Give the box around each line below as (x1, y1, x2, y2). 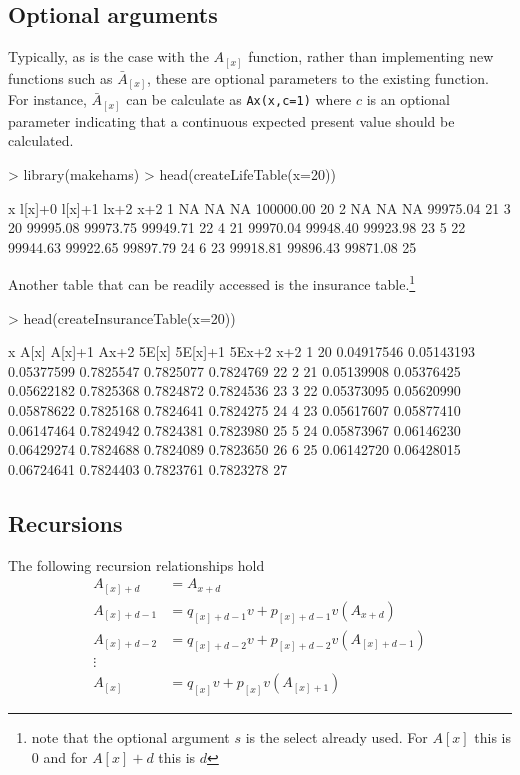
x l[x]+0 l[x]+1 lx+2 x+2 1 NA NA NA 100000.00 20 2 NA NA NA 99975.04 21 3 (8, 197, 511, 218)
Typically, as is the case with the (8, 46, 209, 67)
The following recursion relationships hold (8, 554, 265, 575)
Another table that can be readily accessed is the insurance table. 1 (8, 271, 416, 294)
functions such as (8, 67, 113, 88)
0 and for (31, 746, 88, 767)
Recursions (8, 507, 123, 538)
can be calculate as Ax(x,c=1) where (126, 89, 352, 110)
